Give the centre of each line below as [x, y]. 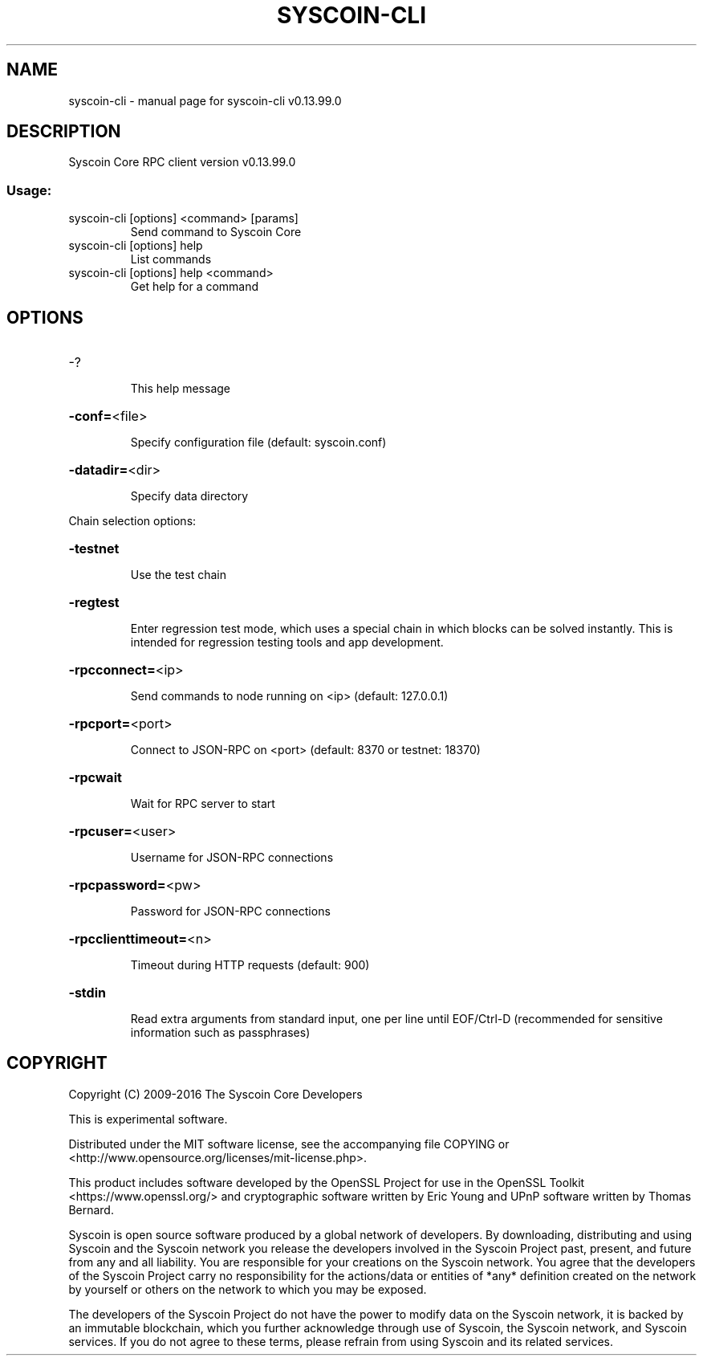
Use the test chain [178, 575]
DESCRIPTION [64, 132]
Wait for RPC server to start [203, 804]
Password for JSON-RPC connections [230, 911]
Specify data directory [189, 496]
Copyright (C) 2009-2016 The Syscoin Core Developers [215, 1094]
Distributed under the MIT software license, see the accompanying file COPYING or [289, 1144]
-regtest [94, 603]
